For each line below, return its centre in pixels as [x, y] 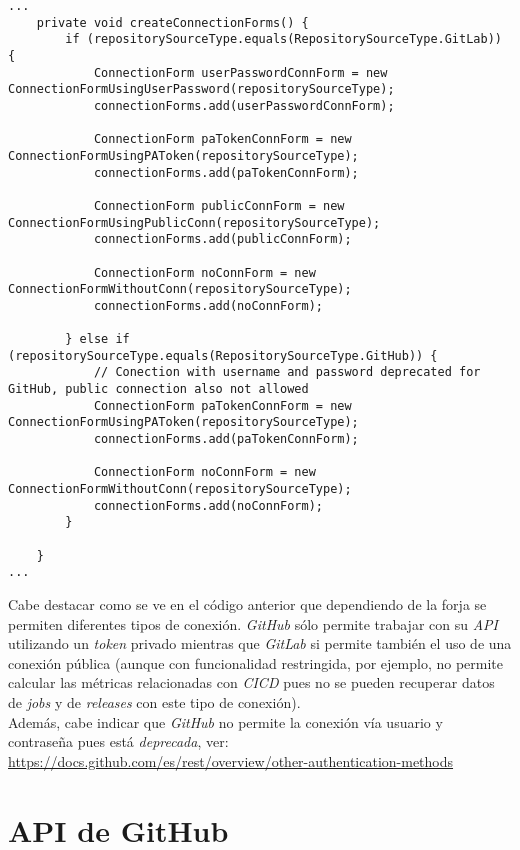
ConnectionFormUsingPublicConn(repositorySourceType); [194, 222]
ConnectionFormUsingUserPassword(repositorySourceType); [201, 89]
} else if [97, 339]
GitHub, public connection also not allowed [158, 389]
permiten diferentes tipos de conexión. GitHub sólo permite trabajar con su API [253, 623]
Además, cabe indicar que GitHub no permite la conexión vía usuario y [225, 721]
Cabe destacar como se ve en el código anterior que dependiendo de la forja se [247, 603]
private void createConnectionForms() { [172, 22]
